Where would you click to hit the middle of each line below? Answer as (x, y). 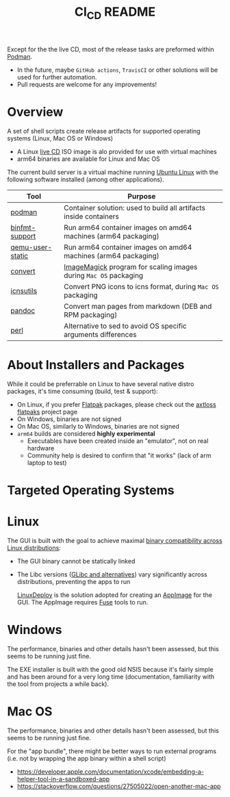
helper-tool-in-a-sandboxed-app (63, 779)
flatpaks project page (47, 412)
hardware (41, 448)
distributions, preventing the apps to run (74, 581)
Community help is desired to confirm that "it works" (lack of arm (119, 455)
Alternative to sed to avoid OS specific (125, 326)
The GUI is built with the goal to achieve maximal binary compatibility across (115, 540)
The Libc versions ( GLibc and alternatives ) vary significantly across (112, 574)
